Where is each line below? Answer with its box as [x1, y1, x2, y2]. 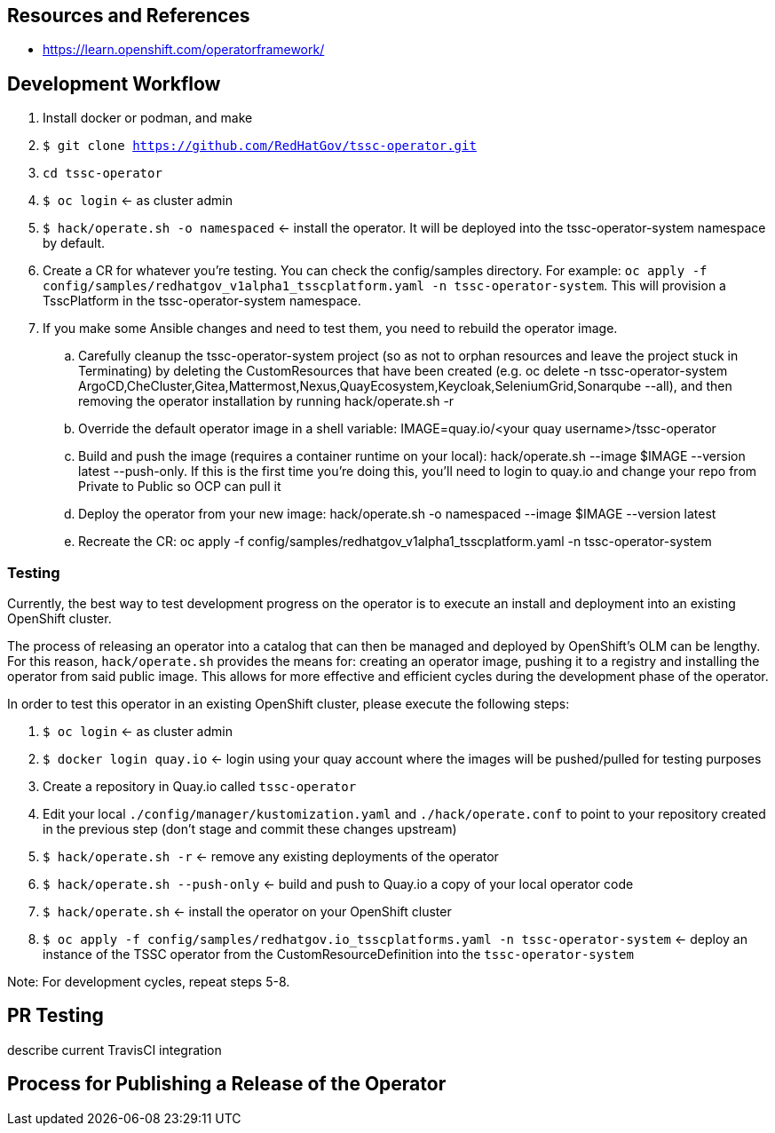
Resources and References [7, 4, 250, 27]
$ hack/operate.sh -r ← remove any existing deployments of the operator [43, 849, 499, 865]
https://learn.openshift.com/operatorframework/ [43, 42, 325, 58]
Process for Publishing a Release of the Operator [7, 1073, 447, 1096]
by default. [43, 235, 106, 251]
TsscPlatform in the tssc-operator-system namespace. [43, 293, 361, 309]
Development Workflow [7, 72, 221, 95]
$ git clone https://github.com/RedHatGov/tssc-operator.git [43, 139, 477, 154]
